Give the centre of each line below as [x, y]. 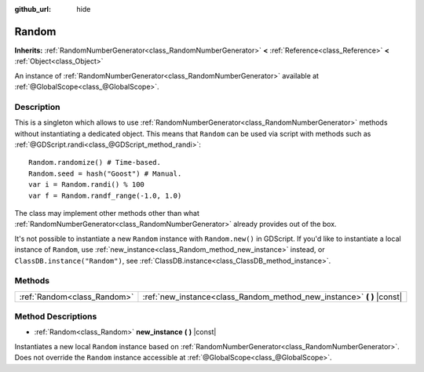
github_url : [33, 9]
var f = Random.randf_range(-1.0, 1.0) [105, 195]
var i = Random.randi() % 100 [87, 185]
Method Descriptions [56, 316]
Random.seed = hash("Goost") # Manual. [105, 173]
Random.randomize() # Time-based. [95, 162]
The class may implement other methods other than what [107, 213]
